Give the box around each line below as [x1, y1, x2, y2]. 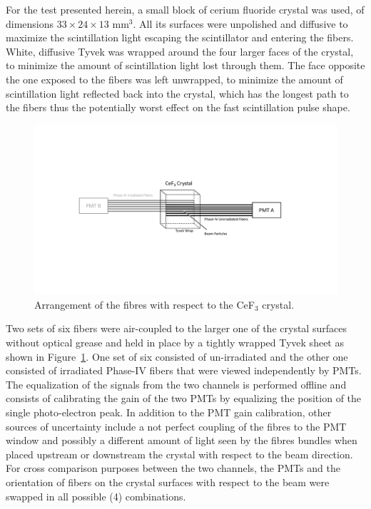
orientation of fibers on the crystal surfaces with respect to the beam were [6, 474, 330, 489]
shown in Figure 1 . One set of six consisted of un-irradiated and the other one [6, 349, 348, 364]
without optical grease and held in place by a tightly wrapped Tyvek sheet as [6, 335, 344, 350]
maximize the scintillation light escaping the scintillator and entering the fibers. [6, 30, 354, 45]
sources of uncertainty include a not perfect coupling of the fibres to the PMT [6, 418, 347, 433]
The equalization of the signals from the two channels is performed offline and [6, 376, 347, 391]
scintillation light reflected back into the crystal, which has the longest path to [6, 86, 349, 101]
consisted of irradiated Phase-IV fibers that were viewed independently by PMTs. [6, 363, 362, 378]
